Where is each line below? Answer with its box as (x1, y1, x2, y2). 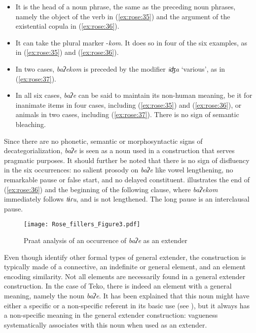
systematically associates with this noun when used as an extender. (4, 319, 207, 330)
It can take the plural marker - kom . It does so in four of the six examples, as (15, 37, 248, 47)
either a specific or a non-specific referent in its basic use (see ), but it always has (4, 300, 250, 310)
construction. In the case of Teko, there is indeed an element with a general (4, 281, 232, 291)
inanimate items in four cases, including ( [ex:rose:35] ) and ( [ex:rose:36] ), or (15, 99, 242, 110)
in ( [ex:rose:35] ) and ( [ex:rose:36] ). (15, 47, 119, 57)
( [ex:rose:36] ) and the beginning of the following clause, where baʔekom (4, 184, 218, 194)
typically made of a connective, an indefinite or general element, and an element (4, 261, 246, 272)
